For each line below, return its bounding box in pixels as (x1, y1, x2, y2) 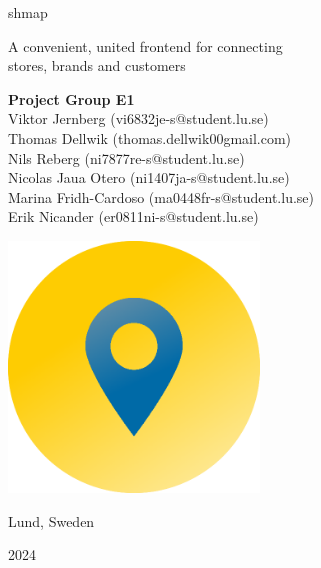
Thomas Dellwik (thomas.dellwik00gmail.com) (8, 127, 292, 148)
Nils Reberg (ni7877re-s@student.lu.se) (8, 147, 245, 168)
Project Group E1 (8, 88, 135, 109)
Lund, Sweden (8, 510, 95, 531)
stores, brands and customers (8, 55, 186, 76)
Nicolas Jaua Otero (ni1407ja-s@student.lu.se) (8, 167, 290, 188)
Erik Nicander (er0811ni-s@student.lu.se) (8, 206, 259, 227)
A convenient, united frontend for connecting (8, 35, 283, 56)
